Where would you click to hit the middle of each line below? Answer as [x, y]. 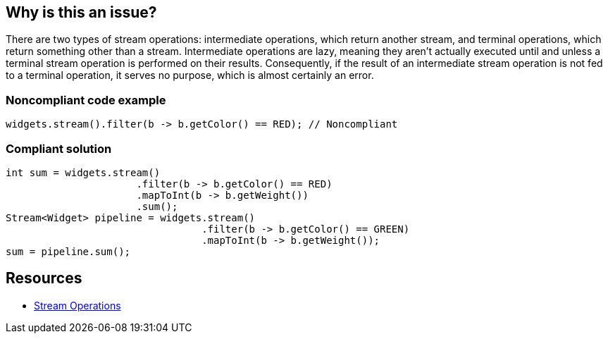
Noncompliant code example [86, 100]
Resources [44, 278]
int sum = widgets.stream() [83, 172]
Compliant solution [59, 148]
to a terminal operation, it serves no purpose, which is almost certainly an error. [190, 75]
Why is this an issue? [81, 12]
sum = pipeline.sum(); [68, 251]
